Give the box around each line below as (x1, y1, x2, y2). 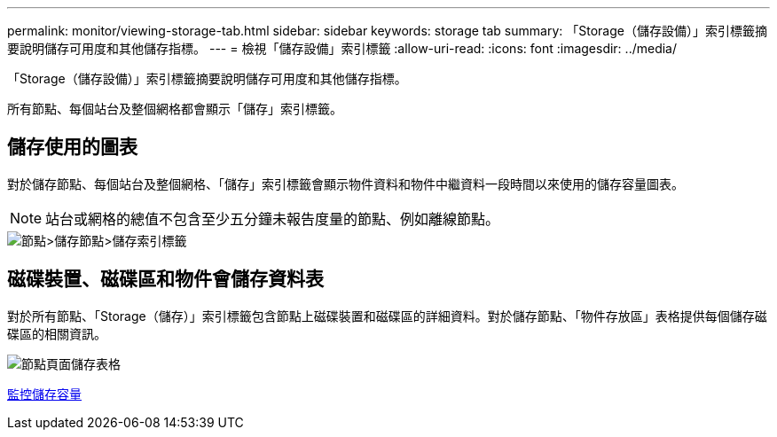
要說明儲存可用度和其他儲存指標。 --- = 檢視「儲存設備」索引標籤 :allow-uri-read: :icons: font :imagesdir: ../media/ (7, 41, 678, 56)
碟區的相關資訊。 (7, 325, 106, 341)
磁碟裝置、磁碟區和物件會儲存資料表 (7, 268, 324, 291)
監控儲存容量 (7, 386, 82, 402)
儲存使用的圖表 (7, 136, 137, 159)
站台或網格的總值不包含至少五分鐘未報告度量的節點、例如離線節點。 (45, 209, 500, 228)
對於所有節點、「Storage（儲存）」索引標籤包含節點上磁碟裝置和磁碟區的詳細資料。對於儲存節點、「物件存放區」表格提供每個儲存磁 (7, 308, 767, 324)
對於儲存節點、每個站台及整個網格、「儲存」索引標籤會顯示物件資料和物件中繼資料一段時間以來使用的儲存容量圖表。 (7, 176, 684, 191)
